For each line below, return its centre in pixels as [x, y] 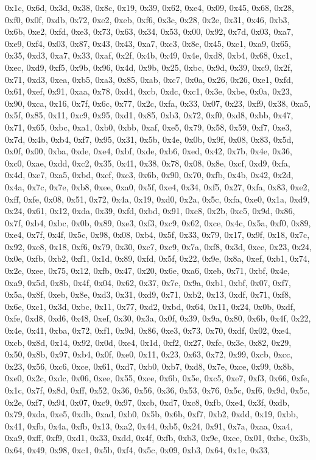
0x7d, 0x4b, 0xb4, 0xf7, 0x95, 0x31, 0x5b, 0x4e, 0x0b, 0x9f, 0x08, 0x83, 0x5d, [149, 139]
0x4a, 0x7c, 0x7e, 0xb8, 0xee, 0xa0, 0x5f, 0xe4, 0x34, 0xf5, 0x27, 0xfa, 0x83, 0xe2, [157, 186]
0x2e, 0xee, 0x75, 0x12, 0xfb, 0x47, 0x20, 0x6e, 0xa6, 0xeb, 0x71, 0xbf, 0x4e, [147, 271]
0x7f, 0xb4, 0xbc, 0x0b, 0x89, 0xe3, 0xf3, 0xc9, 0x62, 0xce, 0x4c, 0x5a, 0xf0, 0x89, [158, 222]
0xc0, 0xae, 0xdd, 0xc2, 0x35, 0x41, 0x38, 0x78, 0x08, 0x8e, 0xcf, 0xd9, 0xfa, [148, 163]
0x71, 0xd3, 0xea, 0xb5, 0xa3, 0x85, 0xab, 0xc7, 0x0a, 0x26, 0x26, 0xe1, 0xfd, [149, 79]
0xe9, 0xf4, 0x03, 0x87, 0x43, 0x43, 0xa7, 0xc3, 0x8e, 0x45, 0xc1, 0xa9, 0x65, [148, 43]
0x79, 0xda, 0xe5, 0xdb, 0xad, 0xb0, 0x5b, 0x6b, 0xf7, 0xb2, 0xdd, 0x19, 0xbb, [152, 414]
